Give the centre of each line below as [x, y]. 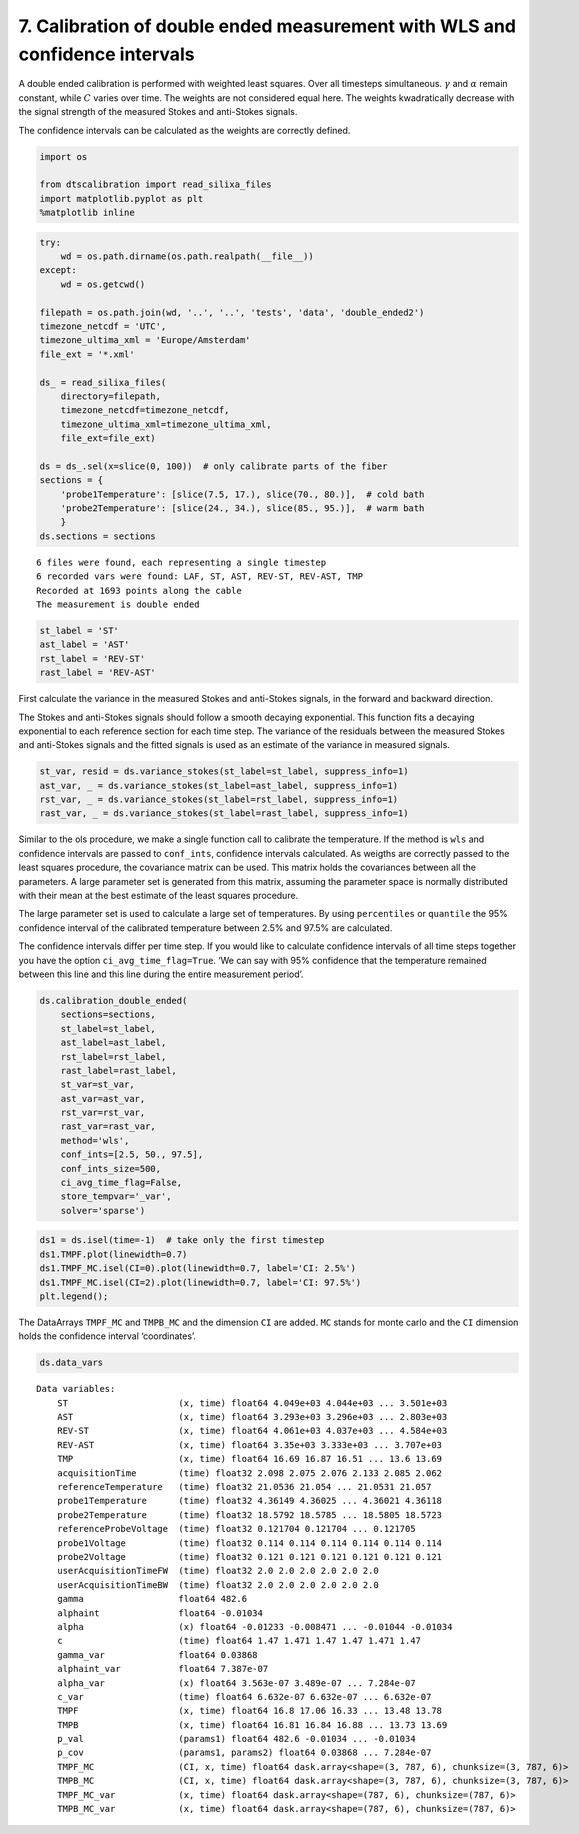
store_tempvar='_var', [116, 1196]
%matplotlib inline [87, 213]
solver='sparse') [103, 1210]
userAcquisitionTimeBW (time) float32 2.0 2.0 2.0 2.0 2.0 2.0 [217, 1584]
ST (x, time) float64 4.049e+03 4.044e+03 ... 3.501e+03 [252, 1403]
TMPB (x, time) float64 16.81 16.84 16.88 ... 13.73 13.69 [252, 1724]
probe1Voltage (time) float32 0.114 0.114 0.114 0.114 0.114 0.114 [249, 1543]
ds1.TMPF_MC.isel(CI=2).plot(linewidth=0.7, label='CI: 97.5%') [200, 1282]
